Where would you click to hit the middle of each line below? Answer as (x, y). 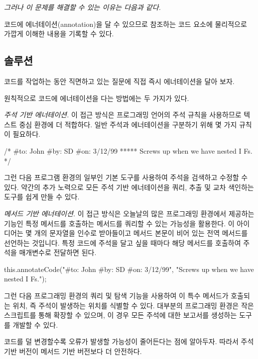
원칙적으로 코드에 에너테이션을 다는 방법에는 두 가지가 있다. (97, 98)
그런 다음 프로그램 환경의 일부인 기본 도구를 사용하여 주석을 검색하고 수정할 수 (126, 177)
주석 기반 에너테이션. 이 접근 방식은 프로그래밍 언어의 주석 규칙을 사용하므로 (123, 115)
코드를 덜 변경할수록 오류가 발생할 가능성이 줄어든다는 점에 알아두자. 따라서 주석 (129, 341)
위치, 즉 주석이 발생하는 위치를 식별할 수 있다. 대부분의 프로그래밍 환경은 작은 (133, 305)
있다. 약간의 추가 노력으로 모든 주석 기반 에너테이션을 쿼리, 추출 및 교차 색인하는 (129, 187)
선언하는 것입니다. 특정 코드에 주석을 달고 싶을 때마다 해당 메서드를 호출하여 (123, 242)
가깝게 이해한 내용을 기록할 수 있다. (59, 34)
